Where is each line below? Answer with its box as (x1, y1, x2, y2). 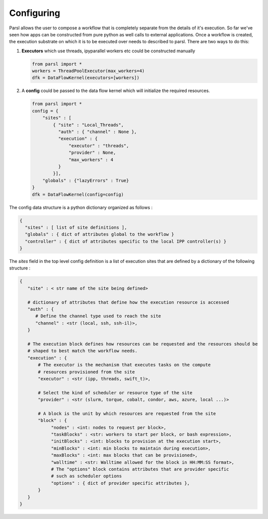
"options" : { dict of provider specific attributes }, (51, 480, 190, 486)
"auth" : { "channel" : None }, (58, 129, 137, 135)
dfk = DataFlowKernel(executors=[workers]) (32, 75, 140, 81)
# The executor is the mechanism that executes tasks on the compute (38, 362, 211, 368)
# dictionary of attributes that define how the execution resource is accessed (27, 299, 229, 305)
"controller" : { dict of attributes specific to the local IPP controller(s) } (25, 239, 227, 244)
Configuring (9, 7, 61, 18)
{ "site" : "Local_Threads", (53, 122, 124, 128)
